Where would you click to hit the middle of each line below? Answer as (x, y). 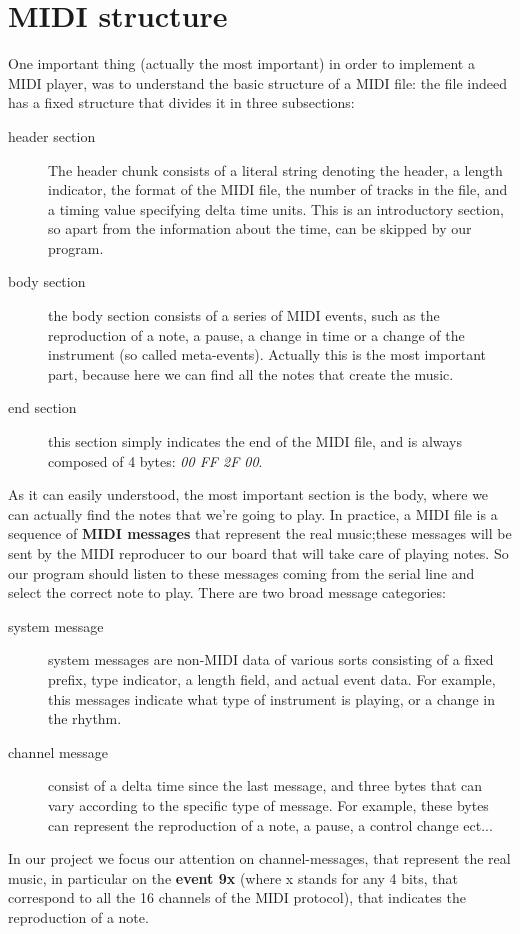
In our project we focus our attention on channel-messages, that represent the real (259, 858)
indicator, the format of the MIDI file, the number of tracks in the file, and (278, 189)
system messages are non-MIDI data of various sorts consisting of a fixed (271, 659)
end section (42, 407)
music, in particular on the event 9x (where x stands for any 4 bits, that (233, 877)
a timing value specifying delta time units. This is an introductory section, (276, 208)
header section (52, 135)
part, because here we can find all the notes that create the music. (251, 373)
